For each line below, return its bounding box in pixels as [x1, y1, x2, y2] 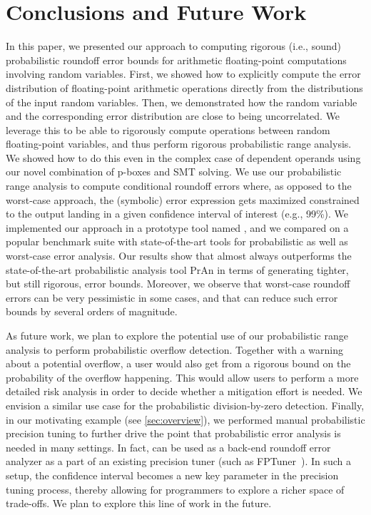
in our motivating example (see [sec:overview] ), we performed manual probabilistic [6, 412, 365, 427]
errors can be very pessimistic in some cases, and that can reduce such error [6, 290, 338, 305]
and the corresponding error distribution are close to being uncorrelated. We [6, 108, 340, 123]
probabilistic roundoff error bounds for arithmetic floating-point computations [6, 52, 347, 67]
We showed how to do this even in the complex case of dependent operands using [6, 150, 361, 165]
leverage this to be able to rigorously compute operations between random [6, 122, 330, 137]
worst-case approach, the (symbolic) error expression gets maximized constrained [6, 192, 360, 207]
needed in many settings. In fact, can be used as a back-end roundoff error [6, 439, 331, 454]
